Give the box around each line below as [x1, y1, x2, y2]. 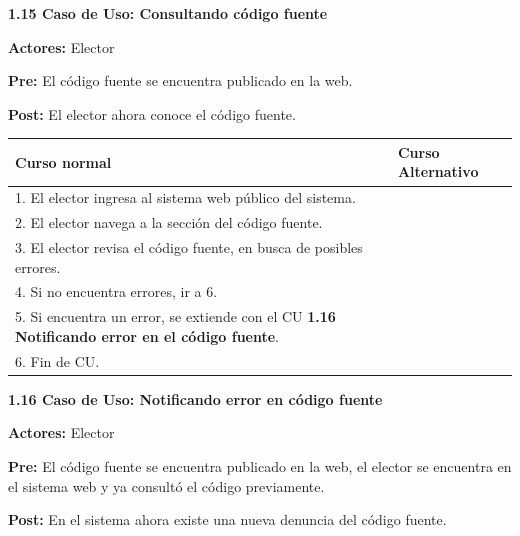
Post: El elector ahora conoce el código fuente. [8, 103, 296, 124]
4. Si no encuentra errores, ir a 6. [15, 281, 218, 302]
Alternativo [397, 161, 479, 182]
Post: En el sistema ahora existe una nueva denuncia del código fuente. [8, 509, 447, 530]
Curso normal [15, 151, 112, 172]
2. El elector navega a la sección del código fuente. [15, 212, 323, 233]
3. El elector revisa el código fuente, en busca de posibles [15, 237, 363, 257]
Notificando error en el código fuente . [15, 325, 279, 346]
